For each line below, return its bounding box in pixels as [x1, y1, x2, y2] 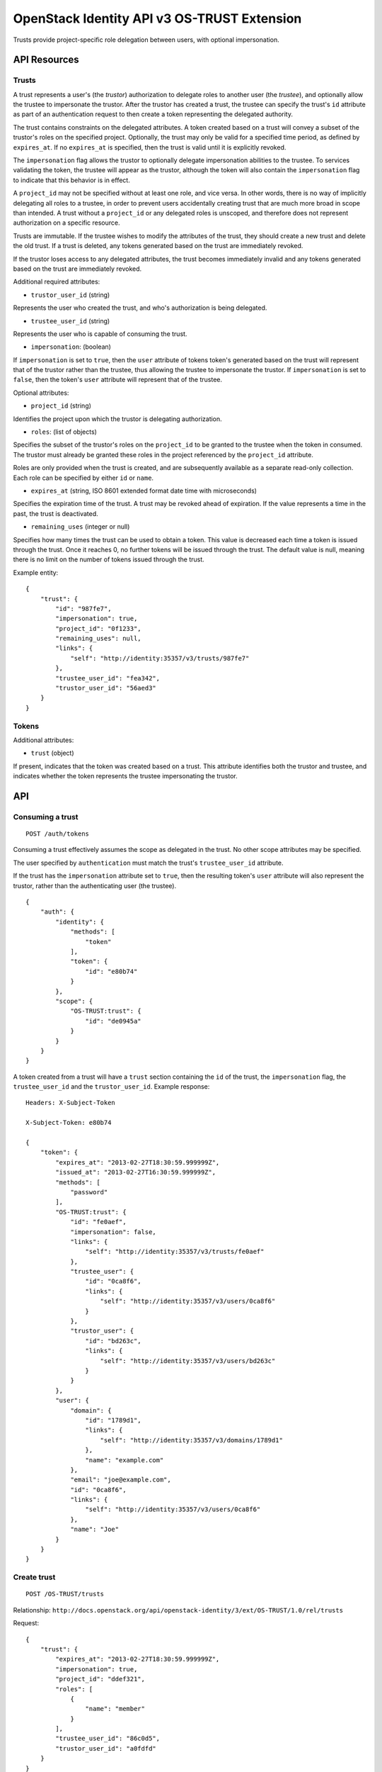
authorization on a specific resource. [13, 218, 120, 227]
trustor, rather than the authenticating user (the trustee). [13, 881, 177, 890]
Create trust [13, 1572, 56, 1582]
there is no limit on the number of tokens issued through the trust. [13, 555, 204, 563]
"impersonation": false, [70, 1228, 157, 1236]
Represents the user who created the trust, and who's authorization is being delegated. [13, 303, 267, 312]
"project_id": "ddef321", [55, 1675, 145, 1683]
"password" [70, 1188, 108, 1196]
